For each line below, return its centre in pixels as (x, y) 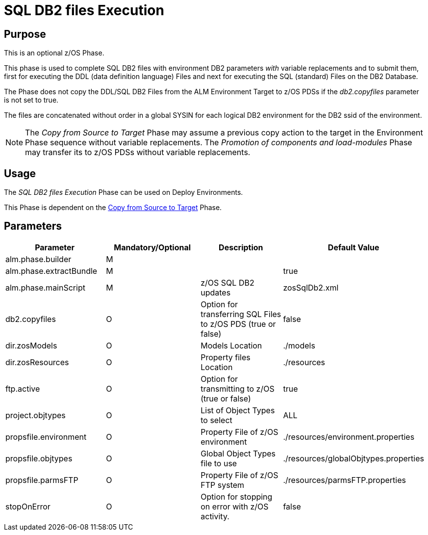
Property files (226, 357)
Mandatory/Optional (152, 247)
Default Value (353, 247)
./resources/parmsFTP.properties (344, 480)
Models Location (231, 345)
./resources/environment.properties (349, 437)
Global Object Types (238, 453)
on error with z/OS (235, 506)
